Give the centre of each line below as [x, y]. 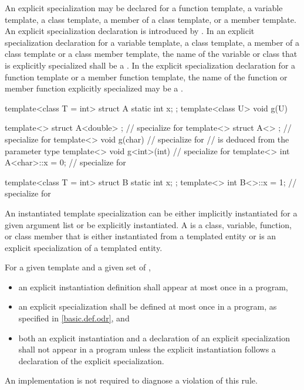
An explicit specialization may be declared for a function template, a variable [144, 8]
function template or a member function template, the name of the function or [146, 77]
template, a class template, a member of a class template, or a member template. [151, 19]
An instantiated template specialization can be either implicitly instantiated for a [151, 213]
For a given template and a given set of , [78, 267]
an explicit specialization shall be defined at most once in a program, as [148, 306]
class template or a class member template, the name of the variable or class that [151, 54]
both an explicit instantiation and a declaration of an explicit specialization [154, 338]
